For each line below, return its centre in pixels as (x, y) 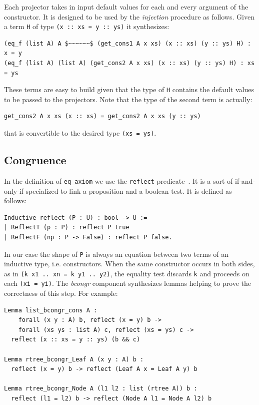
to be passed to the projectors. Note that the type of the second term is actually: (128, 99)
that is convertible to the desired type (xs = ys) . (80, 133)
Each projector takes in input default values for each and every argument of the (126, 7)
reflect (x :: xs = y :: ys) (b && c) (76, 340)
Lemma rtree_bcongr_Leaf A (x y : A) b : (74, 359)
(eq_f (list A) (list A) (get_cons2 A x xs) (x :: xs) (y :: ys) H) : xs (129, 63)
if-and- (245, 180)
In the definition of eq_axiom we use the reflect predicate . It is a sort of (118, 180)
